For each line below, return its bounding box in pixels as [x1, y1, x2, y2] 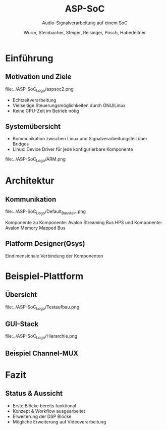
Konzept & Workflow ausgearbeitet [12, 408, 85, 414]
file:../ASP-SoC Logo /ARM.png [5, 156, 66, 164]
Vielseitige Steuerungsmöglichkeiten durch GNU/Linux [12, 102, 126, 109]
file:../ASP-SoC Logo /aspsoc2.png [5, 86, 74, 93]
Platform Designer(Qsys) [5, 239, 85, 248]
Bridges [12, 141, 29, 147]
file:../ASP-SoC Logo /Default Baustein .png [5, 208, 86, 216]
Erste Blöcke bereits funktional [12, 402, 77, 409]
